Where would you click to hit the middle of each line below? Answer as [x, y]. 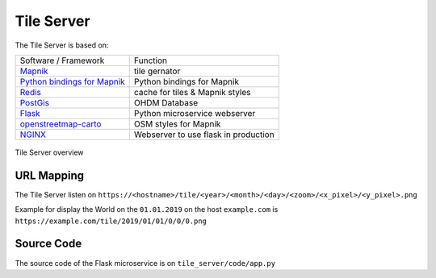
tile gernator [157, 71]
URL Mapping [50, 175]
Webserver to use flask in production [204, 135]
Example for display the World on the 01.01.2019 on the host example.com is [147, 210]
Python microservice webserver [195, 113]
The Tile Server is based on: [62, 45]
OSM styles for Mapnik [177, 123]
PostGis [35, 102]
